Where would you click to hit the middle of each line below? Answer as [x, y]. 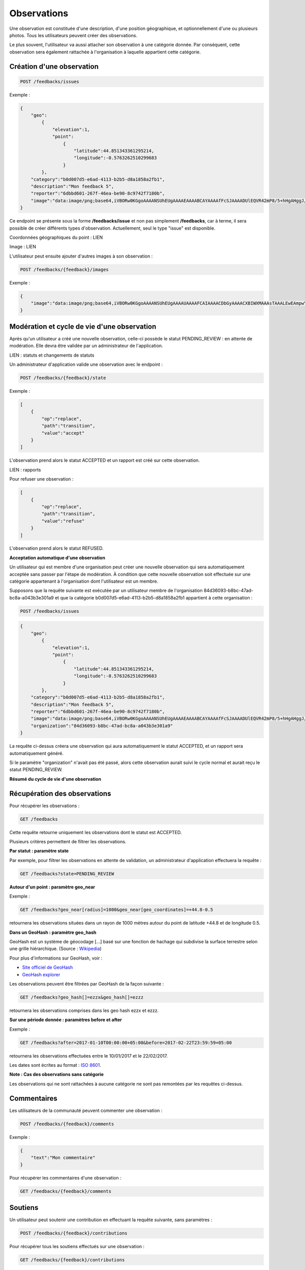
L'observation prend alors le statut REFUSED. [56, 548]
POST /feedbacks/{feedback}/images [64, 269]
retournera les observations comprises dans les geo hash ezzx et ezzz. [84, 1010]
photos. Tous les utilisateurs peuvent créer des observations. [73, 35]
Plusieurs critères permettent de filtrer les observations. [68, 842]
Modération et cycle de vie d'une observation [83, 326]
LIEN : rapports [25, 469]
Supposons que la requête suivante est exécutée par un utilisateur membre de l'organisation [106, 591]
